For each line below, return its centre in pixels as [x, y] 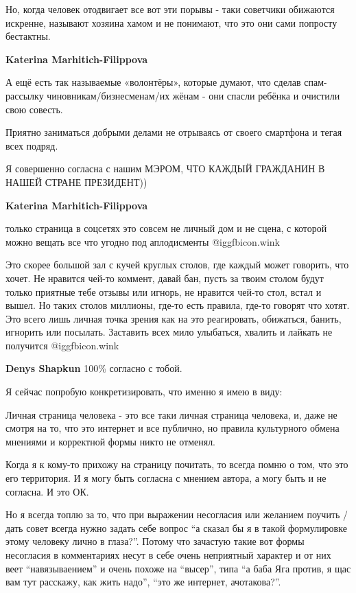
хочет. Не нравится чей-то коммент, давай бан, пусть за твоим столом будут [165, 278]
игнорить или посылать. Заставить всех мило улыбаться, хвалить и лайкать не [169, 332]
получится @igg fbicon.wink [62, 345]
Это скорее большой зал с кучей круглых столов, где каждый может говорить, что [177, 265]
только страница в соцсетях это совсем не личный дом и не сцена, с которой [166, 228]
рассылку [25, 95]
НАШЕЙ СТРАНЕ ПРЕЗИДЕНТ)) [76, 182]
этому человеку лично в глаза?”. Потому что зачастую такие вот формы [155, 541]
